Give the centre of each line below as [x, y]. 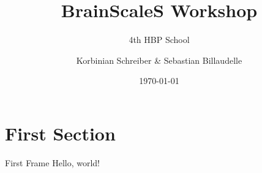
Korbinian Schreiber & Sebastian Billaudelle [159, 60]
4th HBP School [159, 40]
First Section [60, 133]
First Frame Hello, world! [52, 162]
